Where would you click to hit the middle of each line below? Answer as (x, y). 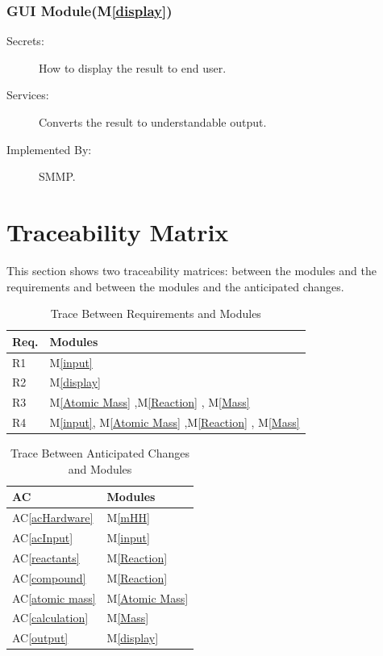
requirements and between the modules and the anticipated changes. (175, 286)
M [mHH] (128, 518)
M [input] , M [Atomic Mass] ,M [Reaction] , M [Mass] (175, 422)
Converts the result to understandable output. (153, 122)
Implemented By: (49, 149)
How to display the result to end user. (133, 67)
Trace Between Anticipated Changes (100, 453)
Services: (28, 95)
